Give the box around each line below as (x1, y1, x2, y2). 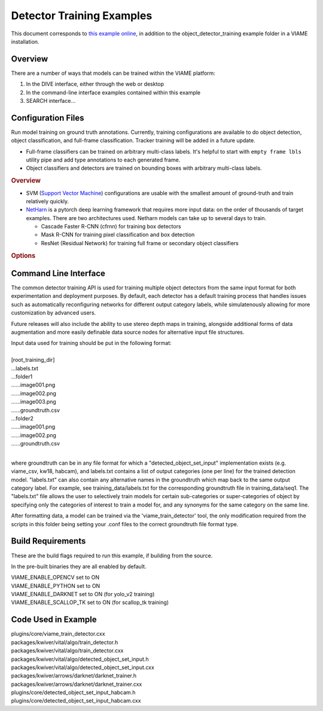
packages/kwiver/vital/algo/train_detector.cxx (11, 647, 124, 654)
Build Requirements (11, 536, 86, 547)
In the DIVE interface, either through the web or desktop (26, 81, 164, 88)
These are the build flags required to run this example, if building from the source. (11, 552, 213, 559)
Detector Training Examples (11, 9, 153, 22)
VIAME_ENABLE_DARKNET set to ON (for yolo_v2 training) (11, 591, 155, 598)
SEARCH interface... (26, 97, 76, 105)
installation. (11, 38, 39, 45)
